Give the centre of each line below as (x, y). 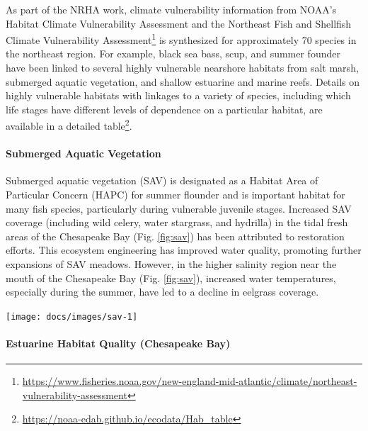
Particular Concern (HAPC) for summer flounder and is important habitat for (176, 195)
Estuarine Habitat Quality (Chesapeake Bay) (118, 343)
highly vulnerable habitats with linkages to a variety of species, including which (178, 95)
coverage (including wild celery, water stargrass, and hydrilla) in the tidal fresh (177, 222)
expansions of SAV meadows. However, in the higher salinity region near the (171, 264)
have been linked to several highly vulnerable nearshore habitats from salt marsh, (182, 68)
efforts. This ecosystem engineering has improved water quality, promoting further (184, 250)
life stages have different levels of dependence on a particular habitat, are (164, 109)
